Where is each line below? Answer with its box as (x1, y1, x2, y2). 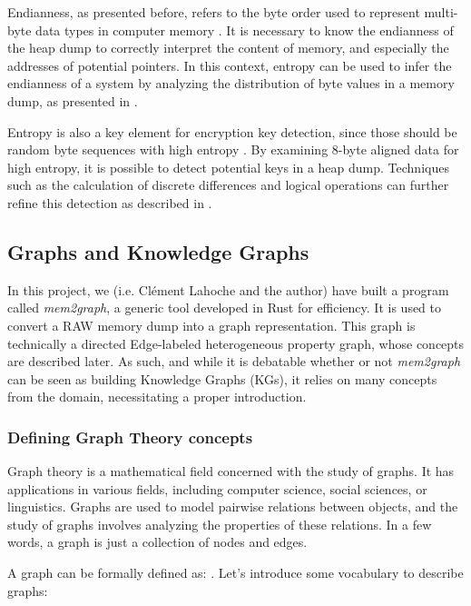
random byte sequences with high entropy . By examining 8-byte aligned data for (7, 140, 459, 159)
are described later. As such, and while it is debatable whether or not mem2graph (7, 352, 461, 371)
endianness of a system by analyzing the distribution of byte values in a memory (7, 74, 455, 93)
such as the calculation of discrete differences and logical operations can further (7, 175, 449, 194)
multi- (424, 3, 458, 21)
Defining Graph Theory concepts (7, 425, 253, 448)
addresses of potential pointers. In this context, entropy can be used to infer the (7, 55, 452, 75)
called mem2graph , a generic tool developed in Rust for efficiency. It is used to (7, 298, 442, 317)
